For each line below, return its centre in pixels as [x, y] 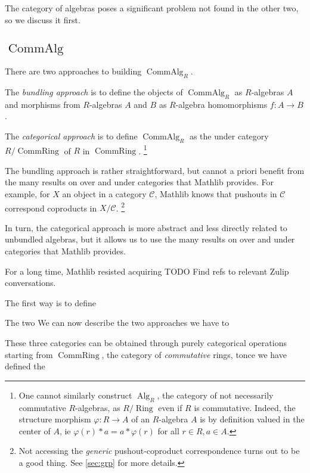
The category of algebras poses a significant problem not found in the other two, [152, 8]
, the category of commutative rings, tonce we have [194, 354]
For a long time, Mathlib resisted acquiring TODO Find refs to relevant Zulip [147, 271]
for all [168, 430]
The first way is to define [51, 302]
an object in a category [104, 194]
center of [35, 430]
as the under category [229, 136]
